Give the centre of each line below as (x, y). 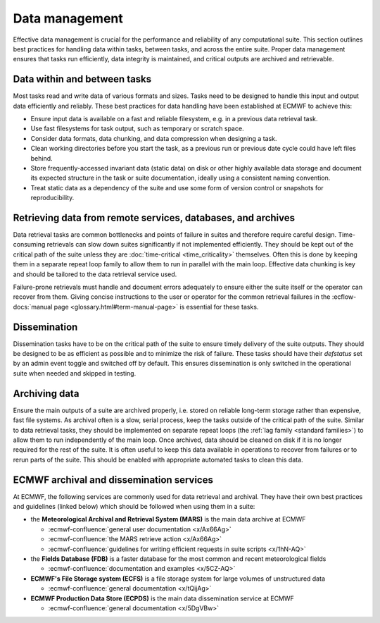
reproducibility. (52, 198)
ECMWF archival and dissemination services (113, 480)
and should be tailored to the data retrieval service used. (95, 274)
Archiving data (46, 394)
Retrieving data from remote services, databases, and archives (154, 217)
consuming (29, 245)
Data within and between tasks (82, 79)
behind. (42, 158)
